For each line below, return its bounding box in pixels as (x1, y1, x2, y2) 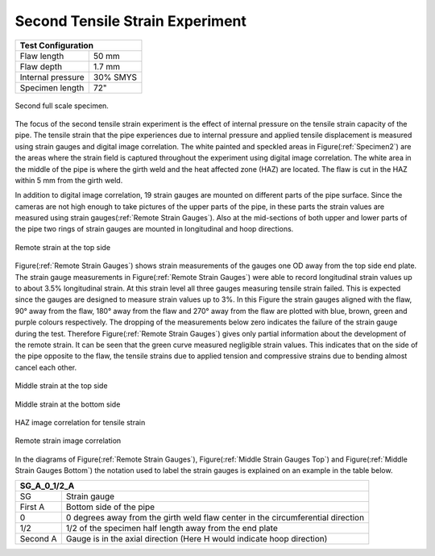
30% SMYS (93, 71, 137, 82)
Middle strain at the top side (14, 381, 108, 391)
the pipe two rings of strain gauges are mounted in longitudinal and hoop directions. (14, 224, 294, 234)
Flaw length (19, 50, 64, 61)
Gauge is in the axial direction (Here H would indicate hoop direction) (65, 533, 328, 545)
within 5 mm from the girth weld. (14, 175, 123, 185)
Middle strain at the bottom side (14, 399, 121, 409)
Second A (19, 533, 57, 545)
